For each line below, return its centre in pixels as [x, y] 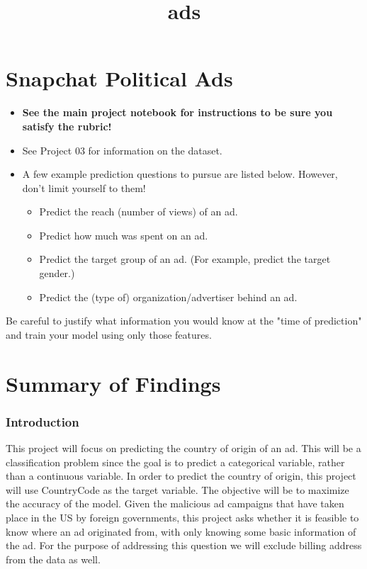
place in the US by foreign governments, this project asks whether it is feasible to [182, 517]
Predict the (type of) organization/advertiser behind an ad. [168, 297]
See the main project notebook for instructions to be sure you [177, 112]
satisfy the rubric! [67, 126]
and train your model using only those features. [109, 334]
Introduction [43, 421]
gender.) [57, 273]
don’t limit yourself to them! [84, 187]
